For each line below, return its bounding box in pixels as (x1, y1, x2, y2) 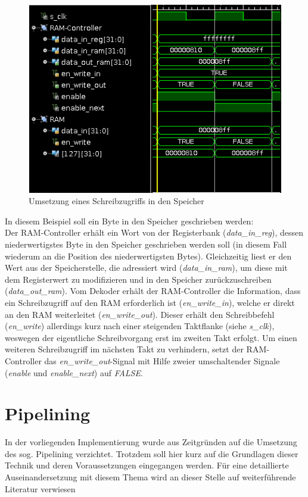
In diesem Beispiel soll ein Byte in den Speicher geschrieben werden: (5, 214, 254, 227)
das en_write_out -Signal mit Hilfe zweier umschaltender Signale (44, 354, 280, 367)
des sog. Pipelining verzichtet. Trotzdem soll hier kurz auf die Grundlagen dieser (5, 447, 298, 460)
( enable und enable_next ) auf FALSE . (5, 366, 143, 379)
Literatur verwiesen (5, 482, 76, 495)
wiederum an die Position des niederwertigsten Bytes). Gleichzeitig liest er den (5, 249, 292, 262)
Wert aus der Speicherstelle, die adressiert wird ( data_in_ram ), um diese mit (5, 261, 288, 274)
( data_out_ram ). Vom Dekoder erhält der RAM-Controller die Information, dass (5, 285, 301, 297)
